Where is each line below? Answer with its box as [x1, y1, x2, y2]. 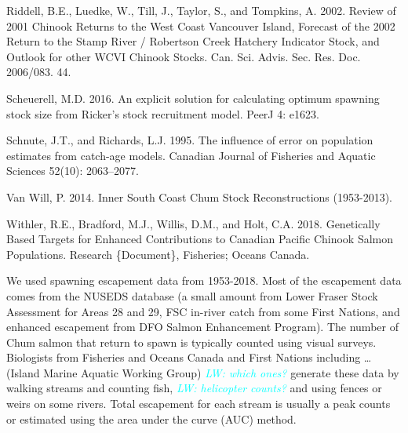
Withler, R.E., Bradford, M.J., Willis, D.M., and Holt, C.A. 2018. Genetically [6, 215, 381, 231]
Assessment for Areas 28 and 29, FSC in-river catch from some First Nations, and [6, 303, 400, 319]
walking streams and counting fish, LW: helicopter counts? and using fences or [6, 380, 382, 396]
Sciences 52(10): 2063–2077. [6, 162, 139, 179]
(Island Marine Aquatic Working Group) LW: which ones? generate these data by [6, 364, 399, 380]
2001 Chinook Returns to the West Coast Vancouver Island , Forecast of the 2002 [6, 17, 395, 34]
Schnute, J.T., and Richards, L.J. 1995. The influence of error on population [6, 132, 373, 148]
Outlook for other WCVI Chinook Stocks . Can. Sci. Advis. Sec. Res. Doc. [6, 48, 361, 64]
